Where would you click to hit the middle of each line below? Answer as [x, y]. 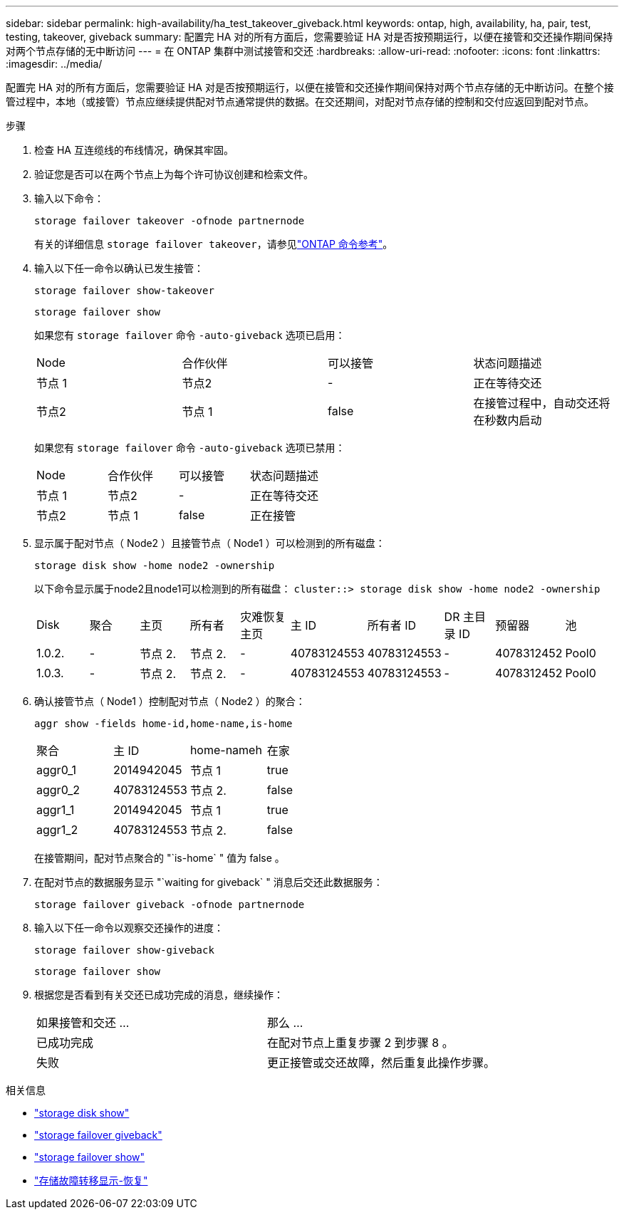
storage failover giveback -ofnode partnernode [170, 904]
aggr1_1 [56, 810]
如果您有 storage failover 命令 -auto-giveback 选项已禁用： [190, 448]
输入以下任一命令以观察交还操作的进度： [129, 928]
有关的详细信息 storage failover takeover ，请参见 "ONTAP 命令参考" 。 [214, 244]
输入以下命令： [69, 198]
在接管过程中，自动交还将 [542, 403]
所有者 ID [391, 625]
